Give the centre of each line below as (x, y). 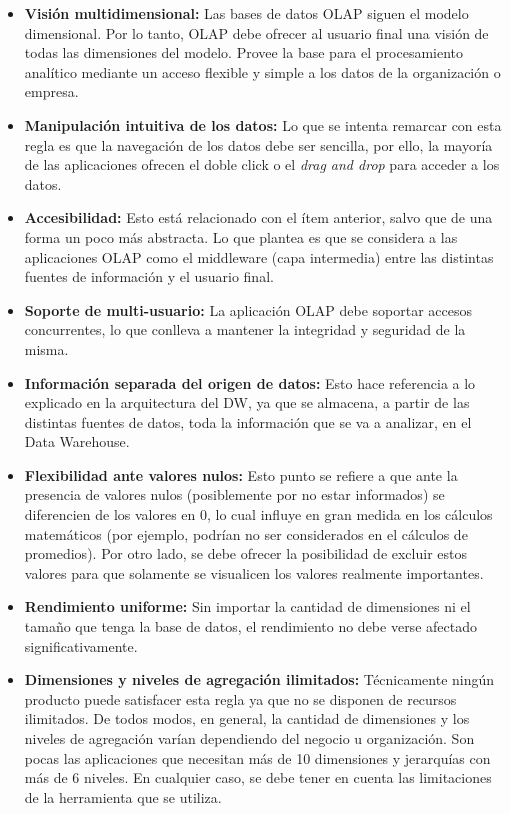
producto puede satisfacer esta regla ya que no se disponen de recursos (240, 698)
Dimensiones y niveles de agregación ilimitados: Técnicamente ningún (259, 679)
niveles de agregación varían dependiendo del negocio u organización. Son (249, 738)
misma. (46, 348)
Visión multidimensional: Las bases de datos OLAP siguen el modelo (246, 13)
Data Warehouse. (77, 441)
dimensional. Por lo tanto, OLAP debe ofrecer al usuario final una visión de (256, 32)
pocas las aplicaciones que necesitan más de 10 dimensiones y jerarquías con (257, 757)
